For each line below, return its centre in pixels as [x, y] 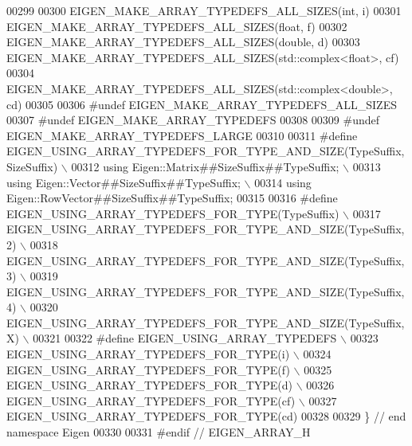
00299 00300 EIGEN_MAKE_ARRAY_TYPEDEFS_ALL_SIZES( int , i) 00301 [204, 10]
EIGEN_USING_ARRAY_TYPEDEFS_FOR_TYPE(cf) [151, 400]
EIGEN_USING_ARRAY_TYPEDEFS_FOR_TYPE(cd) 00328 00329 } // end [206, 416]
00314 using [283, 182]
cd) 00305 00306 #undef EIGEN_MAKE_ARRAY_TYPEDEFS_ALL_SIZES [202, 104]
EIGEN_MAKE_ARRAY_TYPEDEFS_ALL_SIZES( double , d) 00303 [183, 42]
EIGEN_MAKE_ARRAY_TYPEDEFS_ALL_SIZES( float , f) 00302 [177, 26]
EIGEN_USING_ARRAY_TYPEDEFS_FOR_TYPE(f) [148, 369]
